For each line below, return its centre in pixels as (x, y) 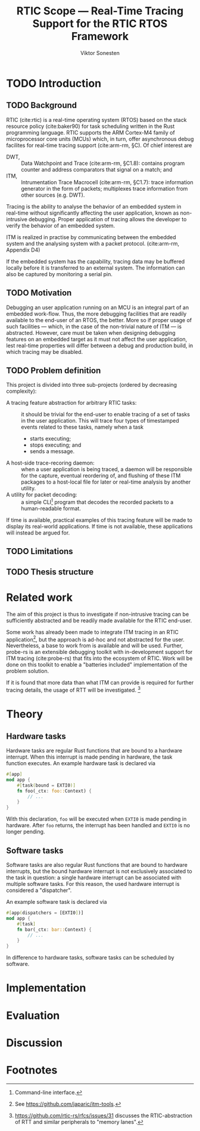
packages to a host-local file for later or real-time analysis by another (106, 482)
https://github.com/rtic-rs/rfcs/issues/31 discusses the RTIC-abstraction (103, 1115)
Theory (25, 714)
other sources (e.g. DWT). (53, 195)
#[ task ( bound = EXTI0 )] (46, 785)
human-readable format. (51, 509)
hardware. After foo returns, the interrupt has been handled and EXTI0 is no (98, 826)
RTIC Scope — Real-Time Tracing (100, 11)
